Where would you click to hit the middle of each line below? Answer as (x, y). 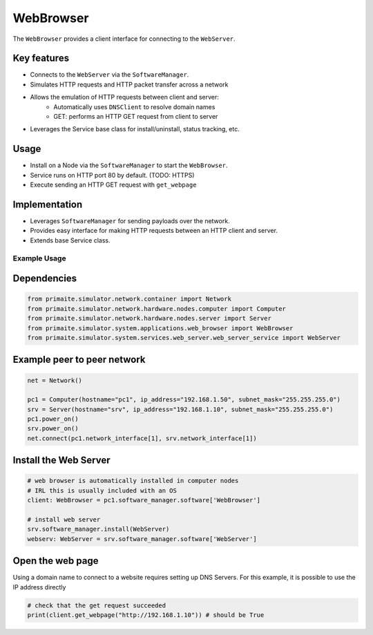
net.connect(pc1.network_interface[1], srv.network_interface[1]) (142, 438)
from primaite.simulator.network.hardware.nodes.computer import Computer (157, 309)
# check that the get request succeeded (96, 605)
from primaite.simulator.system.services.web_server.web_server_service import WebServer (184, 338)
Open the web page (56, 561)
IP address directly (39, 587)
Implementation (48, 204)
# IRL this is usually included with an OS (102, 490)
